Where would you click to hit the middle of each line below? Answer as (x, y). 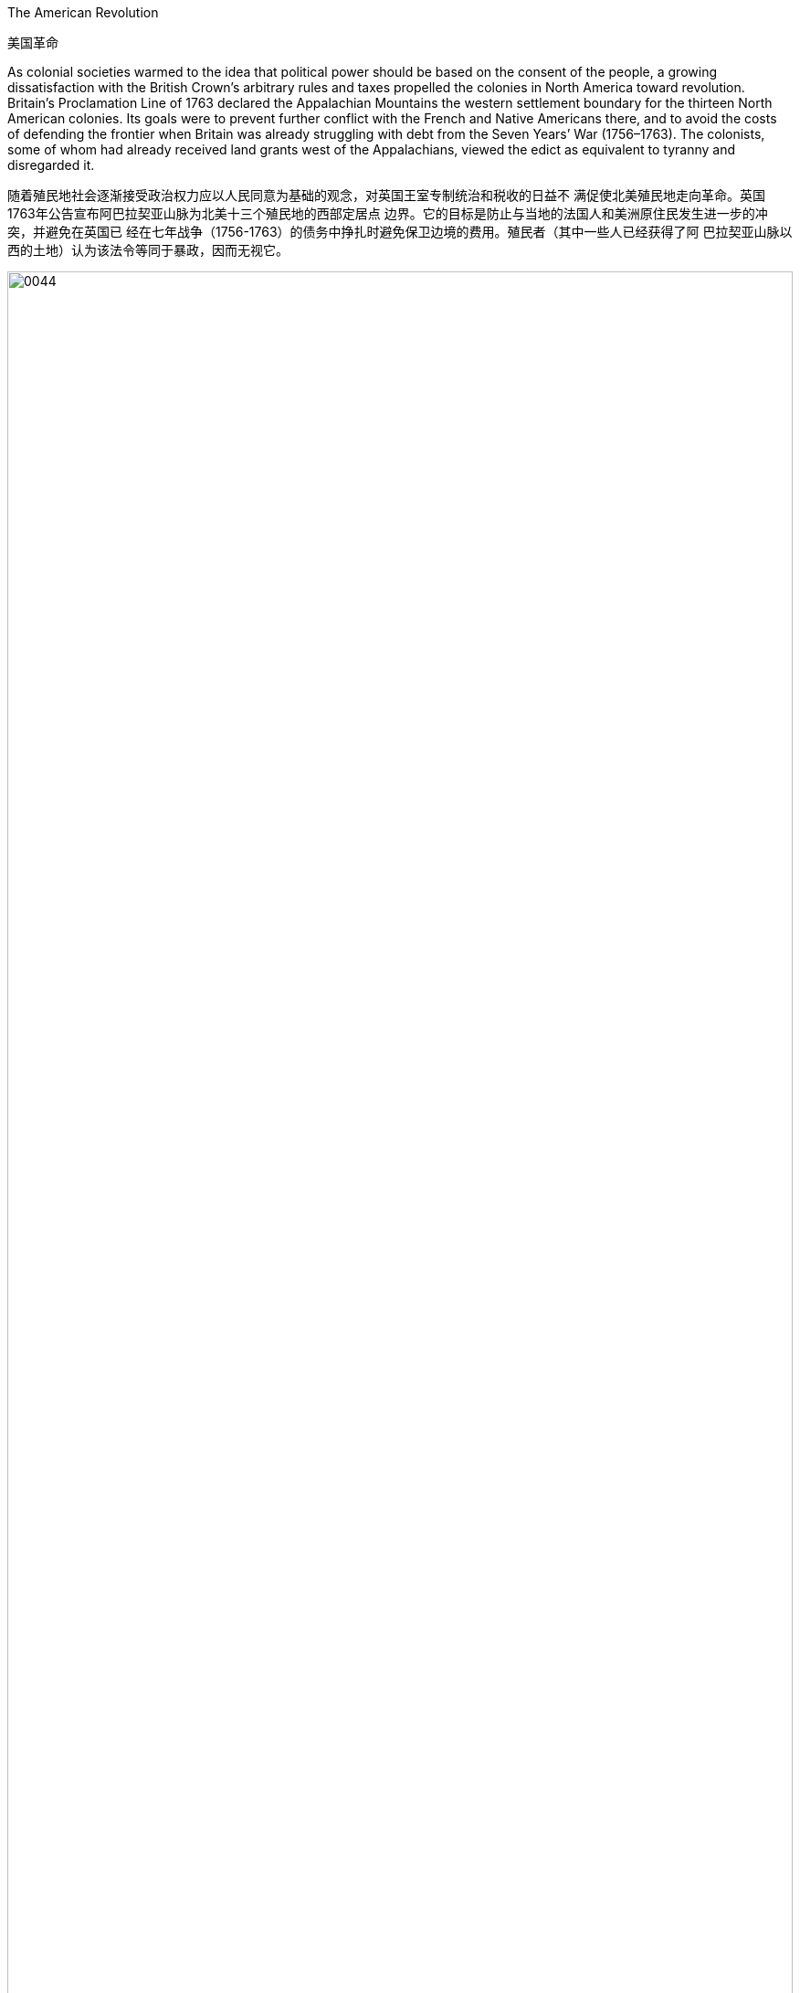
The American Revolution (83, 12)
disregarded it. (51, 165)
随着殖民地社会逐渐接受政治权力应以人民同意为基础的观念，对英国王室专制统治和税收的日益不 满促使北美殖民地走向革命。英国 (386, 195)
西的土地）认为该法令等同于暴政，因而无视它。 (148, 250)
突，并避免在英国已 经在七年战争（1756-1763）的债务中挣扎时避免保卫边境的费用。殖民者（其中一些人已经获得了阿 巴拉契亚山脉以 (400, 232)
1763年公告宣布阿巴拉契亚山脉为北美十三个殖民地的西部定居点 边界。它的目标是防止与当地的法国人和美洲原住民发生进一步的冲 (388, 213)
